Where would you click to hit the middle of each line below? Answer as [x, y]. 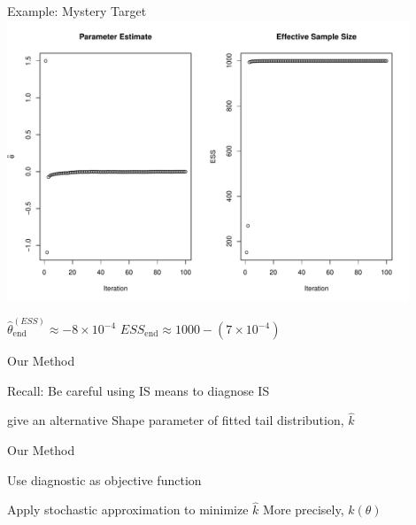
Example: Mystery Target [77, 11]
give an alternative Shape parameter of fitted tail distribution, [176, 420]
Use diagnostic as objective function [104, 479]
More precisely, [304, 510]
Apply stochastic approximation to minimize [128, 510]
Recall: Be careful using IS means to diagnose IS [139, 390]
